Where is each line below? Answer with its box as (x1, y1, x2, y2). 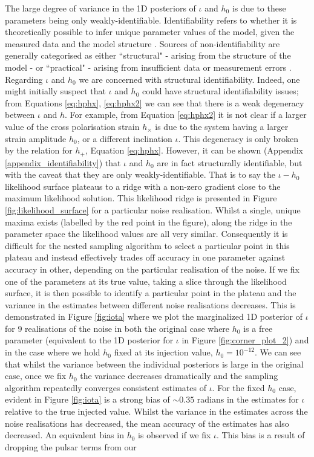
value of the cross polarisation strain (5, 120, 140, 132)
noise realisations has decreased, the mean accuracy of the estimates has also (5, 416, 289, 429)
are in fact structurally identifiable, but (157, 156, 303, 169)
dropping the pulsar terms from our (5, 440, 137, 453)
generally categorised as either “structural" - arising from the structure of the (5, 49, 291, 62)
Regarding (5, 73, 43, 85)
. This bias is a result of (217, 429, 305, 441)
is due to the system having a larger (155, 120, 289, 132)
